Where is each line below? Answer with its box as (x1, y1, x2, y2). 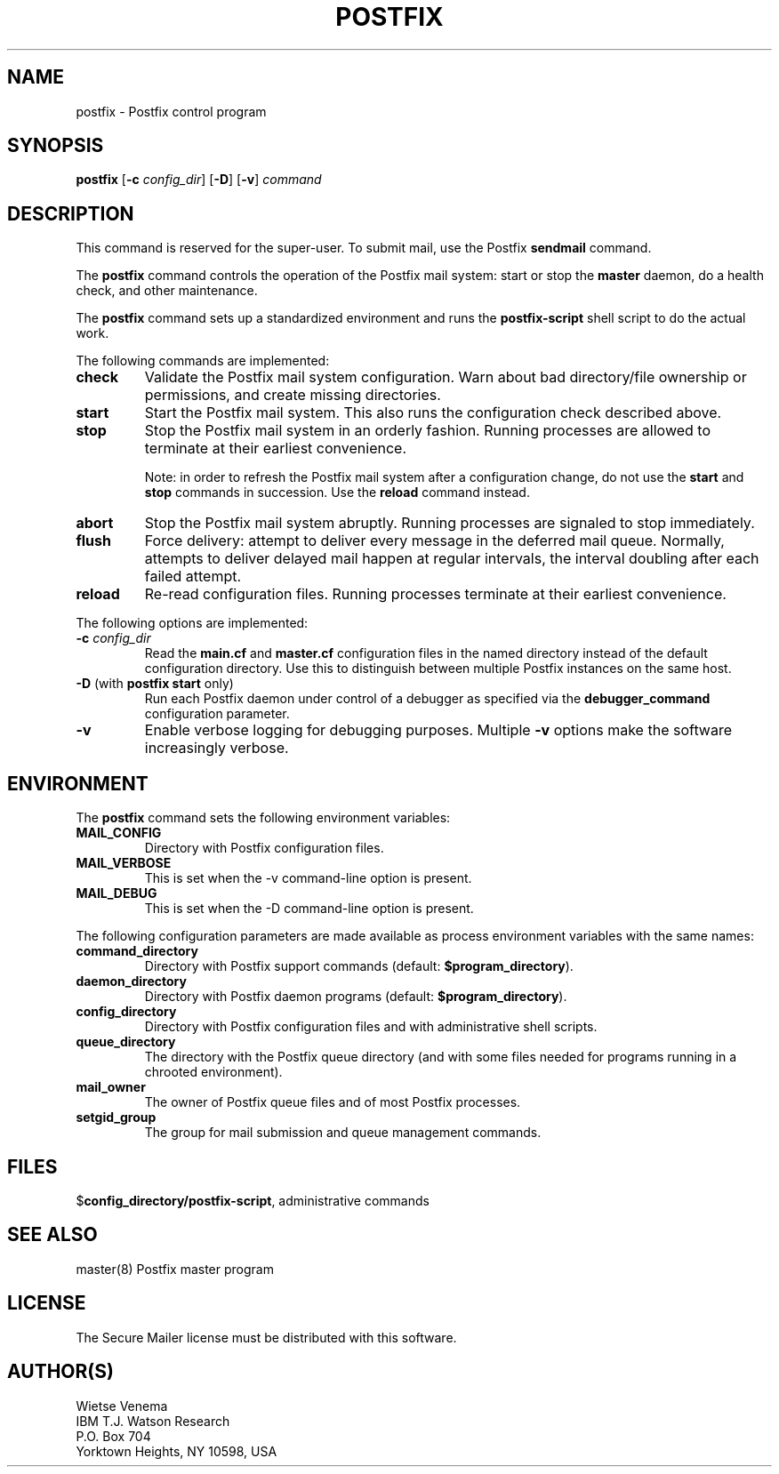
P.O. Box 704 (76, 1428, 151, 1444)
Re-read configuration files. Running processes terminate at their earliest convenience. (144, 585, 727, 604)
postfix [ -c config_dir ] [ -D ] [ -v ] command (76, 172, 322, 188)
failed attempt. (144, 567, 242, 586)
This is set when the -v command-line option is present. (144, 870, 472, 886)
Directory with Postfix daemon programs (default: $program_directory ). (144, 989, 567, 1005)
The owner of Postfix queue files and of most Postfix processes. (144, 1094, 521, 1110)
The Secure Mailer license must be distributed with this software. (76, 1329, 457, 1345)
